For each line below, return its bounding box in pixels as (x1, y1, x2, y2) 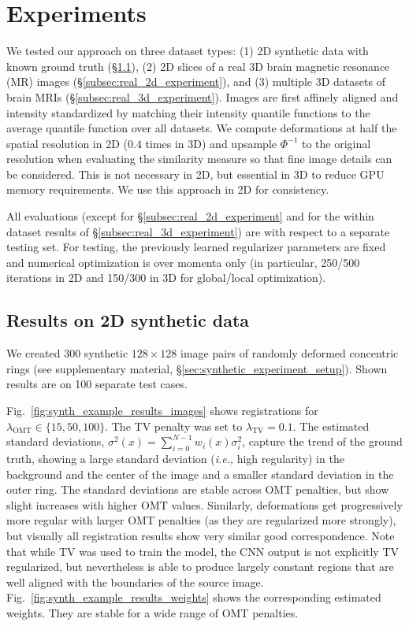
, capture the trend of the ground (242, 433, 403, 450)
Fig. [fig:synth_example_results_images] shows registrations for (6, 402, 318, 419)
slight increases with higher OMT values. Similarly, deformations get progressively (6, 496, 403, 513)
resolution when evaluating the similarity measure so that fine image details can (6, 150, 392, 167)
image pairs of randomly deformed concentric (180, 345, 399, 361)
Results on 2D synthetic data (6, 308, 250, 332)
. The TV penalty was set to (105, 417, 243, 434)
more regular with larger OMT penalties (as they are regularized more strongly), (6, 512, 396, 528)
